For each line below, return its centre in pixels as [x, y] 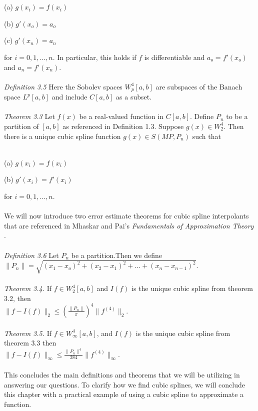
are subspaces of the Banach [199, 86]
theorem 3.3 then [30, 343]
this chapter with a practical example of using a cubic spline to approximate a [124, 394]
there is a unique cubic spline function [62, 136]
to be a [237, 116]
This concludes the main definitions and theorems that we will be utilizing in [122, 374]
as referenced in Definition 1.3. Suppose [123, 126]
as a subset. [134, 97]
